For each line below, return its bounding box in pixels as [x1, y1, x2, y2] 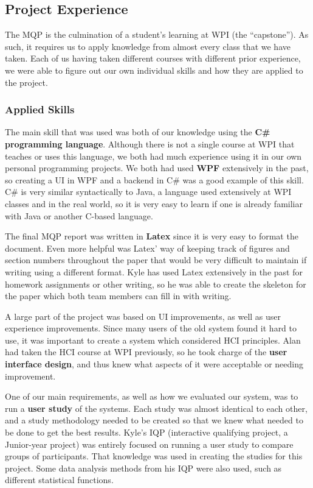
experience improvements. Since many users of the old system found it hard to [5, 322, 297, 334]
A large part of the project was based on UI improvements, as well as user [5, 309, 281, 322]
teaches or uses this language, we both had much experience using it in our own [5, 149, 302, 162]
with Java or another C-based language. [5, 209, 153, 222]
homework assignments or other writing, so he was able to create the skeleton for [5, 277, 306, 290]
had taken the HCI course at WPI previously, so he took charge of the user [5, 345, 287, 358]
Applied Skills [5, 102, 75, 117]
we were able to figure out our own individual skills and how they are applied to [5, 63, 303, 76]
